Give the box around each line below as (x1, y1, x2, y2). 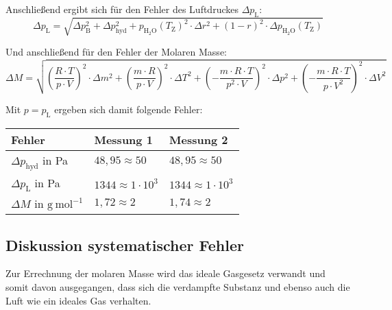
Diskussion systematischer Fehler (5, 234, 244, 255)
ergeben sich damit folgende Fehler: (54, 102, 203, 117)
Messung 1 (94, 131, 153, 147)
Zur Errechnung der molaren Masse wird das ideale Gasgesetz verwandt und (5, 266, 326, 281)
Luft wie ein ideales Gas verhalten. (5, 293, 151, 307)
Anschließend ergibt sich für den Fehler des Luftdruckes (5, 2, 238, 16)
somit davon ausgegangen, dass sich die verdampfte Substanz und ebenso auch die (5, 280, 350, 294)
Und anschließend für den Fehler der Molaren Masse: (5, 45, 227, 59)
